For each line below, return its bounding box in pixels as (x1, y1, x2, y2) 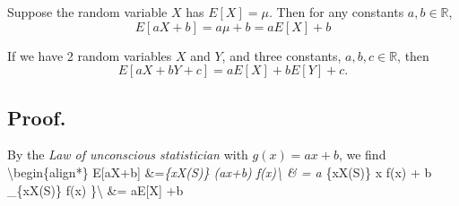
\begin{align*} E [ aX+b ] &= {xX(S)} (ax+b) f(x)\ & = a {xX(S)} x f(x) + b (7, 162, 432, 181)
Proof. (7, 103, 66, 131)
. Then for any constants (268, 3, 404, 21)
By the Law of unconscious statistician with (7, 145, 248, 164)
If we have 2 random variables (7, 46, 172, 64)
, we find (338, 145, 386, 164)
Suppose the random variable (7, 3, 168, 21)
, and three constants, (221, 46, 342, 64)
